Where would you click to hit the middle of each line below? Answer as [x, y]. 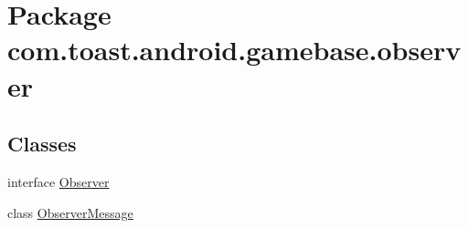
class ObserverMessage [70, 212]
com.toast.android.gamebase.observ [234, 50]
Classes [42, 144]
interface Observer [58, 181]
